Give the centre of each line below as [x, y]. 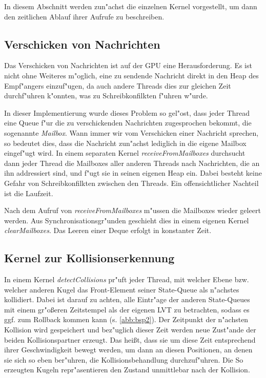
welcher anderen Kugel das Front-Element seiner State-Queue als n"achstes [122, 289]
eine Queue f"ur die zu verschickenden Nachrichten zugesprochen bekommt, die [128, 123]
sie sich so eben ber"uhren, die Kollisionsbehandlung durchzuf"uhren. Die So [124, 359]
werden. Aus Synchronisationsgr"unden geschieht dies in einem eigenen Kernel [127, 220]
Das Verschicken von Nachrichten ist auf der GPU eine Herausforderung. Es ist [128, 65]
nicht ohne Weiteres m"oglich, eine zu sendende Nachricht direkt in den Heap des [131, 75]
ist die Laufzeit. [29, 193]
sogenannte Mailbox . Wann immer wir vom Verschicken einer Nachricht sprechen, [131, 132]
